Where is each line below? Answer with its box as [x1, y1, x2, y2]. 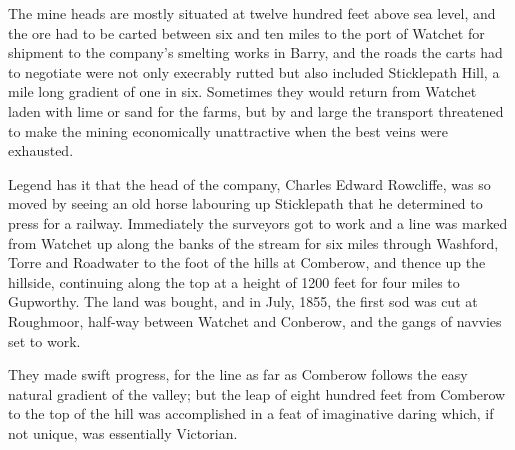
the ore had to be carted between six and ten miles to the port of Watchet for [8, 22, 485, 43]
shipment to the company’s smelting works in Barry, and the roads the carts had [8, 42, 503, 63]
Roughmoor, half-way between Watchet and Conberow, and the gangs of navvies [8, 310, 502, 331]
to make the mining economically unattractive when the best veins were [8, 120, 449, 141]
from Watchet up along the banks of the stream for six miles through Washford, [8, 232, 499, 253]
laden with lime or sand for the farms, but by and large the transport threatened [8, 100, 504, 121]
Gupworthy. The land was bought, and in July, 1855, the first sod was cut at [8, 291, 478, 312]
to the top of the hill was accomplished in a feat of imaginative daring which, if [8, 403, 494, 424]
